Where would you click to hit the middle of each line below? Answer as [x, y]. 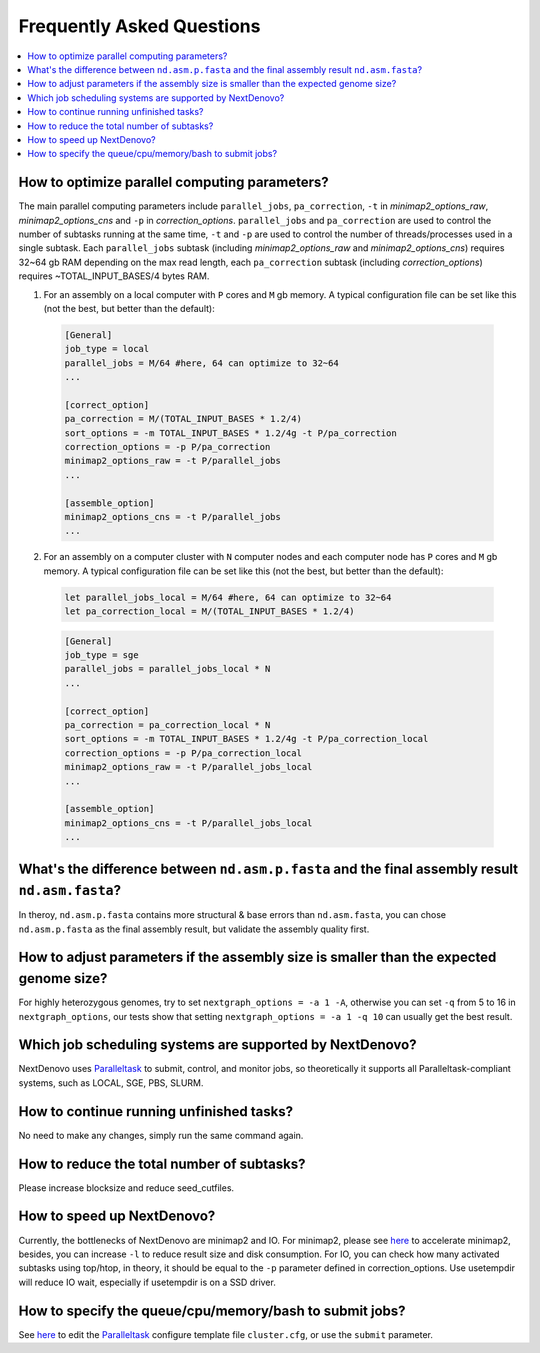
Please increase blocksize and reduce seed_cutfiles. [126, 1187]
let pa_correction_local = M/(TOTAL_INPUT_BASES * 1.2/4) [209, 611]
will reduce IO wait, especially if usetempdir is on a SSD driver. [147, 1282]
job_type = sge [101, 655]
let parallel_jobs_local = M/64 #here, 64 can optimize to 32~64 [228, 597]
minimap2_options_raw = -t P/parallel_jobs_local [188, 767]
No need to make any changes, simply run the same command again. [161, 1135]
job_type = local [107, 349]
